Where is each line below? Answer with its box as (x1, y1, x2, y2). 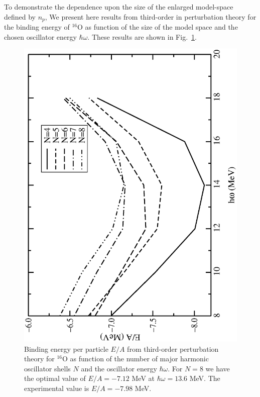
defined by (4, 11, 36, 22)
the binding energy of (4, 22, 70, 32)
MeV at (132, 373, 155, 383)
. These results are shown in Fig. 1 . (87, 31, 197, 42)
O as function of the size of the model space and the (77, 22, 238, 32)
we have (205, 363, 230, 373)
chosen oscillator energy (4, 31, 77, 42)
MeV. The (189, 373, 220, 383)
